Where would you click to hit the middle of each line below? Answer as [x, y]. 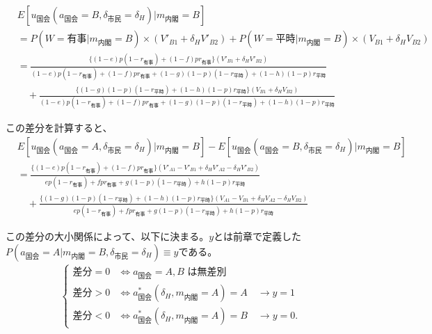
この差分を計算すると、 [59, 128]
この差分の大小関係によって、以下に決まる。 [107, 236]
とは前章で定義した [258, 236]
